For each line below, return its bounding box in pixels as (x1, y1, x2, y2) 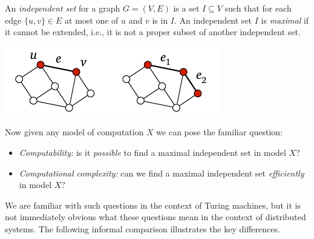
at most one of (65, 13, 119, 26)
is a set (173, 2, 200, 14)
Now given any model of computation (5, 126, 144, 138)
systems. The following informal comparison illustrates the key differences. (5, 222, 280, 235)
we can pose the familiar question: (156, 126, 283, 138)
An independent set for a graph (5, 2, 120, 14)
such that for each (224, 2, 292, 14)
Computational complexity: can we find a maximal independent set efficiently (19, 166, 304, 179)
